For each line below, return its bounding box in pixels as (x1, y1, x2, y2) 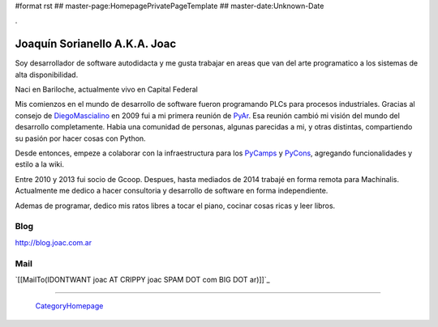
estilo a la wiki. (15, 159, 65, 169)
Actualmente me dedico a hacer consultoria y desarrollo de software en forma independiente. (15, 186, 328, 196)
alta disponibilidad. (15, 70, 79, 79)
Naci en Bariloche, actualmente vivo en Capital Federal (15, 85, 198, 95)
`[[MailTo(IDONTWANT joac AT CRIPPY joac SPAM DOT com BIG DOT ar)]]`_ (15, 274, 271, 284)
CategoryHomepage (35, 301, 104, 311)
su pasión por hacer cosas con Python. (15, 134, 146, 143)
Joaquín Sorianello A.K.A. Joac (15, 37, 177, 51)
